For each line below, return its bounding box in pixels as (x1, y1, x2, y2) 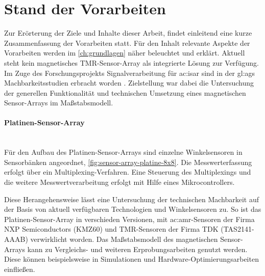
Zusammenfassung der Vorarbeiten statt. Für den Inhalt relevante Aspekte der (4, 37, 250, 48)
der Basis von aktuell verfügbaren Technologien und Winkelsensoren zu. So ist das (4, 204, 261, 214)
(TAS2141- (221, 224, 254, 234)
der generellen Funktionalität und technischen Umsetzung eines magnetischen (4, 87, 246, 98)
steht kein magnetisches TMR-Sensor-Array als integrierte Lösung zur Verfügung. (4, 57, 259, 68)
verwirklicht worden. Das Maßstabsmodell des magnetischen (30, 234, 218, 244)
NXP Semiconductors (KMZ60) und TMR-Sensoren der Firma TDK (4, 224, 219, 234)
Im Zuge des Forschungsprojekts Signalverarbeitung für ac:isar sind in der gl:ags (4, 67, 255, 78)
